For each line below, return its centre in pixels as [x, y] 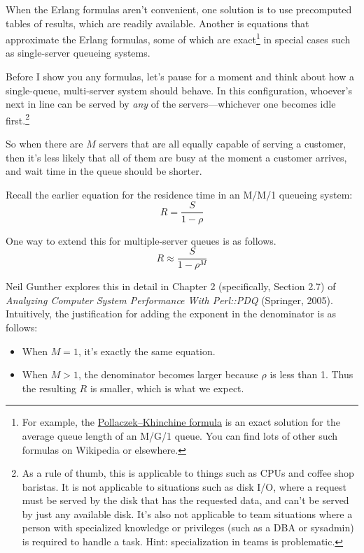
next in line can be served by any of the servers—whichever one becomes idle [171, 104]
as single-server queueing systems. [78, 53]
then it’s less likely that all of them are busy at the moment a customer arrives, [176, 157]
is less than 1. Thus [311, 374]
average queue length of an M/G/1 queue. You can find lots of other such [180, 435]
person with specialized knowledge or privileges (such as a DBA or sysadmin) [188, 527]
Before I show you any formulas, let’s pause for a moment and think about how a [180, 77]
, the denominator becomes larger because [168, 374]
